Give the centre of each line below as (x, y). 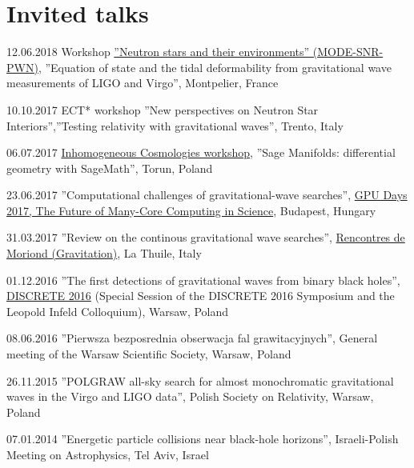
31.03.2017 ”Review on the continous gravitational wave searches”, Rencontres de (206, 237)
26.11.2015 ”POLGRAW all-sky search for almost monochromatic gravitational (200, 380)
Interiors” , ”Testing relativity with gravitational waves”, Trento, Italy (175, 125)
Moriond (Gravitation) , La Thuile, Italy (104, 253)
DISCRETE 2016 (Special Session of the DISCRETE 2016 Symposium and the (201, 296)
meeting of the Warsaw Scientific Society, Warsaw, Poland (149, 354)
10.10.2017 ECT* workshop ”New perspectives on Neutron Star (163, 109)
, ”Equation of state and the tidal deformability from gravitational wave (215, 67)
